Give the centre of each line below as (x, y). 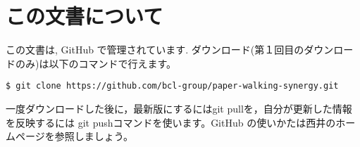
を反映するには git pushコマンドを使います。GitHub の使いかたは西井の (171, 122)
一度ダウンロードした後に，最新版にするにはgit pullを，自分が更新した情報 (179, 108)
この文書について (85, 16)
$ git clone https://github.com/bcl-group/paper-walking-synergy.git (172, 86)
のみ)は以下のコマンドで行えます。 (96, 63)
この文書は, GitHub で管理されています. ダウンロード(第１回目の (155, 50)
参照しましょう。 (94, 136)
